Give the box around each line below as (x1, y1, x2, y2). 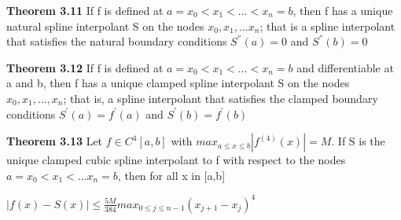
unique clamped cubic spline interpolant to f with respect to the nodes (6, 152, 346, 168)
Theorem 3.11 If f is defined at (6, 2, 164, 18)
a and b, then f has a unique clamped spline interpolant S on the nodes (6, 75, 350, 91)
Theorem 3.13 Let (6, 133, 103, 149)
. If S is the (331, 133, 385, 149)
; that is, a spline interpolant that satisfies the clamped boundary (63, 90, 378, 106)
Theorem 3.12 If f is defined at (6, 59, 164, 75)
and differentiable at (296, 59, 394, 75)
